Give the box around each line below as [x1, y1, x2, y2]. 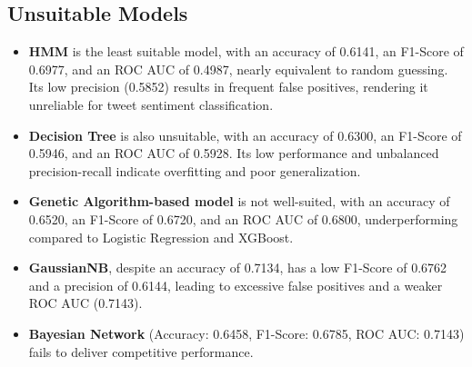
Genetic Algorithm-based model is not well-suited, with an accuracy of [28, 192, 450, 211]
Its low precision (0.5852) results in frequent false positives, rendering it [28, 77, 428, 96]
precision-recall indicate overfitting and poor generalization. [28, 161, 361, 180]
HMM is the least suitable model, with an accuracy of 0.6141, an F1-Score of [28, 42, 464, 61]
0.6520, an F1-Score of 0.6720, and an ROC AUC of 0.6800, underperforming [28, 209, 458, 228]
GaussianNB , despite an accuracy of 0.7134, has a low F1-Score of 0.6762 [28, 258, 447, 277]
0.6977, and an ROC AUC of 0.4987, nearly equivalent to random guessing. [28, 59, 448, 78]
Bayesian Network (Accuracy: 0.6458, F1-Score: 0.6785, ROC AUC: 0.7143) [28, 323, 465, 342]
